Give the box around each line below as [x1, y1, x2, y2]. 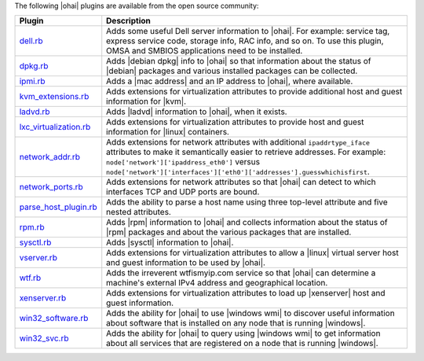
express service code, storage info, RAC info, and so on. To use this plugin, [106, 35, 384, 46]
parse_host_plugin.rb [19, 201, 97, 212]
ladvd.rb [19, 106, 50, 117]
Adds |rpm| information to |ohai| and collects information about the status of [106, 217, 388, 228]
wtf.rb [19, 272, 42, 283]
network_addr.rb [19, 152, 81, 163]
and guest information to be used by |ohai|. [106, 257, 266, 268]
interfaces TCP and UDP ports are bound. [106, 186, 260, 197]
